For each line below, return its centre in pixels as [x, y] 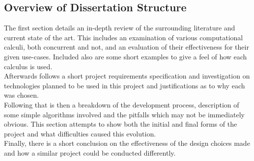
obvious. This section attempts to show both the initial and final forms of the [121, 124]
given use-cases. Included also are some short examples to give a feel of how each [126, 56]
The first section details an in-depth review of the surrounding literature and [120, 28]
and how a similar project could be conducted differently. [90, 152]
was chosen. [21, 95]
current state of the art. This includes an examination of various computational [124, 37]
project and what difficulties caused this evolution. [80, 133]
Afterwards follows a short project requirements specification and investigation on [127, 76]
